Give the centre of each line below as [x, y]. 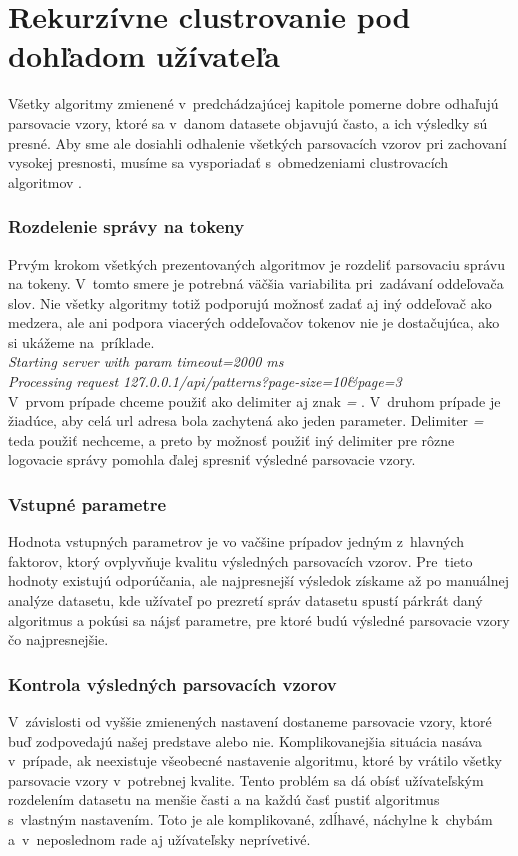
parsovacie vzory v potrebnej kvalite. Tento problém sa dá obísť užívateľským [246, 779]
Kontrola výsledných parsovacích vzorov [172, 683]
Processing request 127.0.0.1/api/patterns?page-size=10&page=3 [205, 381]
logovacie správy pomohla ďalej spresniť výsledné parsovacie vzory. [212, 459]
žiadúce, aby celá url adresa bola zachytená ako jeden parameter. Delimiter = [246, 420]
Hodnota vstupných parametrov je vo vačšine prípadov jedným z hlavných [236, 541]
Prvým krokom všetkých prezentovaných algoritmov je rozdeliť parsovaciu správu [256, 263]
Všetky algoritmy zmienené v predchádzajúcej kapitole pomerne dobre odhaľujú [253, 103]
